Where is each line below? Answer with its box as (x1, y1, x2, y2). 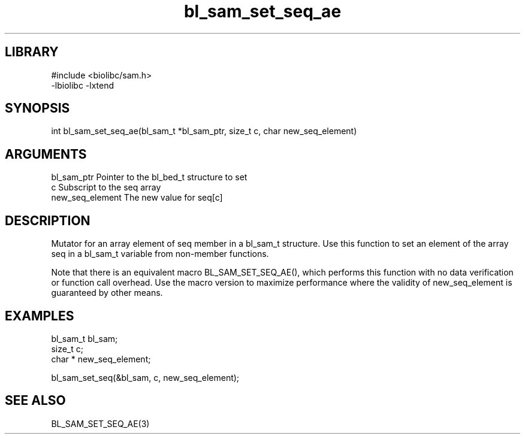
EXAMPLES (5, 308, 74, 323)
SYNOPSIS (5, 101, 70, 116)
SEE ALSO (5, 393, 66, 408)
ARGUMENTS (5, 146, 87, 162)
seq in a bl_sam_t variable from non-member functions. (51, 249, 269, 259)
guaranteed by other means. (51, 287, 163, 298)
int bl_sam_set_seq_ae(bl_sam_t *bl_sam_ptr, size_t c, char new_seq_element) (51, 126, 357, 137)
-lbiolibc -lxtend (51, 80, 114, 90)
